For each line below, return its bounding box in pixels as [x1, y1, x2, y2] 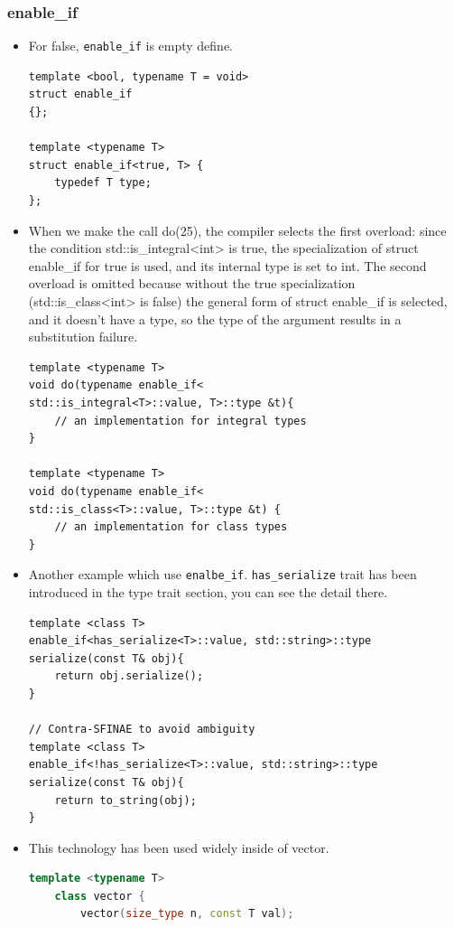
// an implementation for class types [54, 520, 288, 534]
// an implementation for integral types [54, 414, 307, 427]
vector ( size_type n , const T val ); [80, 907, 294, 921]
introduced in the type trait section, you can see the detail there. [28, 582, 388, 601]
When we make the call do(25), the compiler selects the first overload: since [28, 220, 447, 239]
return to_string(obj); [54, 793, 197, 807]
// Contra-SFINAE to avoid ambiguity [28, 723, 255, 736]
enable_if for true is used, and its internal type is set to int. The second [28, 256, 427, 275]
